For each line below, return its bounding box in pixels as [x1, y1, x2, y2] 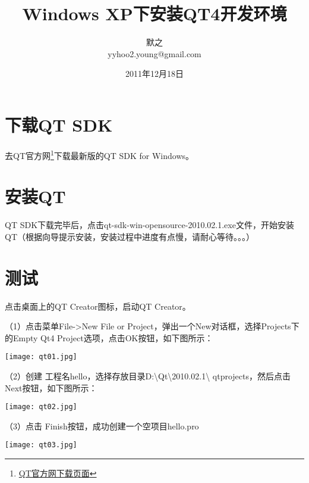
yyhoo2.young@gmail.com [108, 47, 201, 60]
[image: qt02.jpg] [5, 403, 77, 412]
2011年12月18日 [125, 67, 184, 80]
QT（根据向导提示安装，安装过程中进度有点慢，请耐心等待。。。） [5, 230, 254, 242]
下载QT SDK [5, 112, 113, 136]
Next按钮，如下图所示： [5, 381, 97, 394]
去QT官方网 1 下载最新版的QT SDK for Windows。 [5, 147, 194, 161]
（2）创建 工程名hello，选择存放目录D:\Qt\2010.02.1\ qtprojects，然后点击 [5, 369, 291, 382]
